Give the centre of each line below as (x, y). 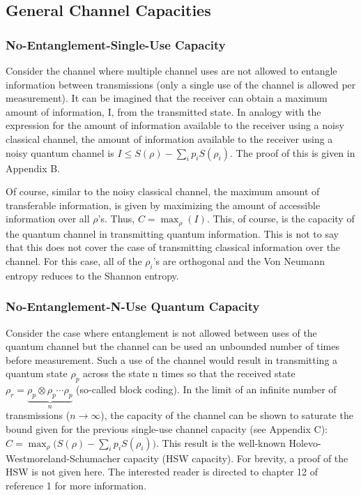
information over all (48, 219)
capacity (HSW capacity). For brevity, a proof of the (236, 458)
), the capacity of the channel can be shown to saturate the (227, 415)
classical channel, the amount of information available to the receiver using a (169, 138)
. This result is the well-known (221, 442)
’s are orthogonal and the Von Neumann (239, 260)
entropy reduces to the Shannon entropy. (92, 275)
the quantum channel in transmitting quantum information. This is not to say (172, 233)
